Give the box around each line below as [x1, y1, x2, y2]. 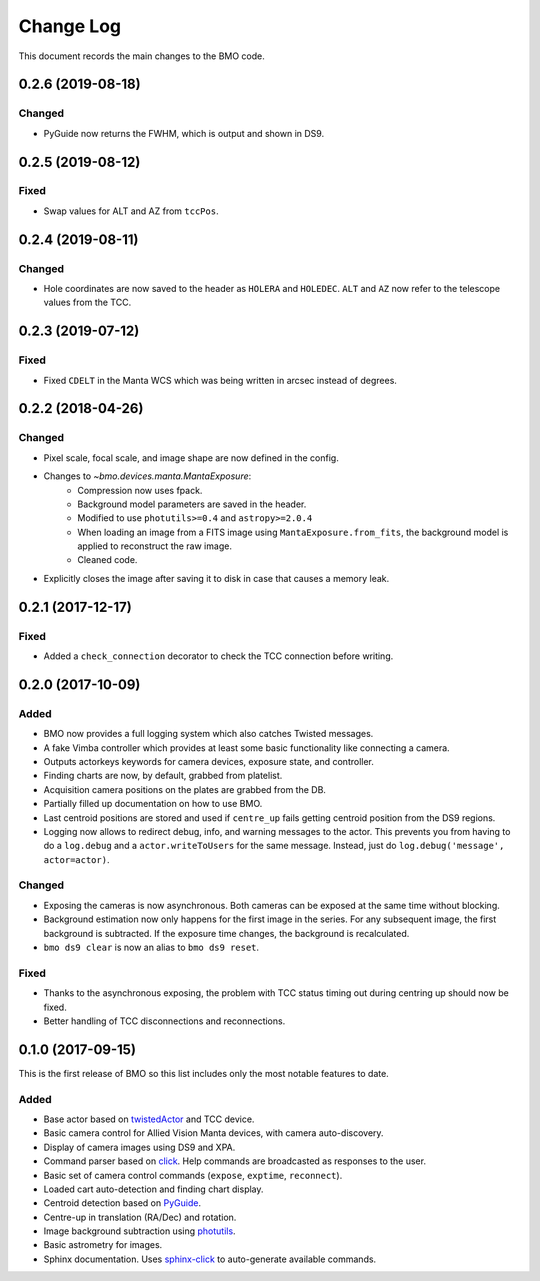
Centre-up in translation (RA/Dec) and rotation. [43, 1211, 237, 1223]
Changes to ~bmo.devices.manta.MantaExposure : [43, 470, 252, 482]
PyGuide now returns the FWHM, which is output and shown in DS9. [43, 127, 325, 139]
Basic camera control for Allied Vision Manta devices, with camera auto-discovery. [43, 1127, 384, 1139]
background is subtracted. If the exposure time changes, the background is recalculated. [43, 927, 410, 939]
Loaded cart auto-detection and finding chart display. [43, 1183, 264, 1195]
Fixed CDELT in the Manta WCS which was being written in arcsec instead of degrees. [43, 374, 397, 386]
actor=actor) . [43, 853, 110, 865]
